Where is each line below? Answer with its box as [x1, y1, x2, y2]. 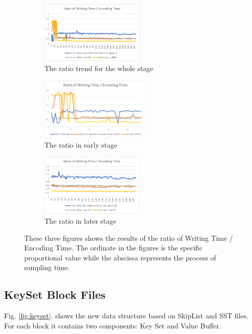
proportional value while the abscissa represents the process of [24, 252, 216, 262]
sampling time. [24, 262, 70, 273]
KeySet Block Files [4, 287, 106, 302]
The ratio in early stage [44, 139, 117, 150]
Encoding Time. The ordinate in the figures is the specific [24, 242, 203, 253]
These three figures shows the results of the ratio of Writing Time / [24, 232, 233, 243]
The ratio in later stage [44, 216, 116, 226]
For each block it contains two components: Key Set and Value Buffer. [4, 320, 221, 330]
